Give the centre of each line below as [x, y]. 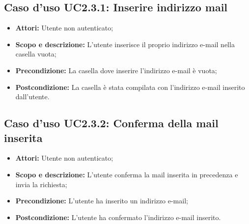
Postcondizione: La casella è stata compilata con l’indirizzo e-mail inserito [130, 87]
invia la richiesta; [41, 184]
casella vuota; [36, 54]
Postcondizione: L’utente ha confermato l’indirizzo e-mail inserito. [118, 217]
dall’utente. [32, 97]
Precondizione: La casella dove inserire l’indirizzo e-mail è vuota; [116, 70]
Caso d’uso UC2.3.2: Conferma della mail [111, 123]
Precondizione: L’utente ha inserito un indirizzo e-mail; [102, 201]
